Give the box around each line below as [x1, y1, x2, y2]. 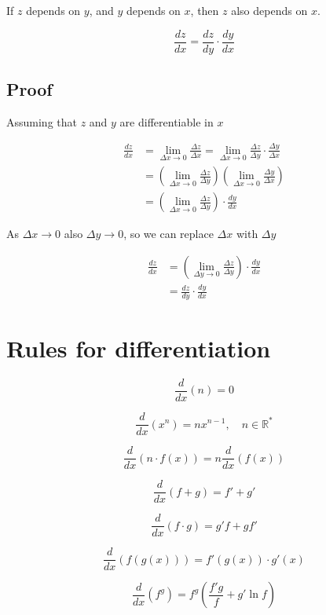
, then [190, 2, 219, 18]
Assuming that [6, 113, 77, 130]
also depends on [231, 2, 308, 18]
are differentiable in [119, 113, 214, 130]
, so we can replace [123, 225, 214, 242]
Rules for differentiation [6, 332, 271, 364]
